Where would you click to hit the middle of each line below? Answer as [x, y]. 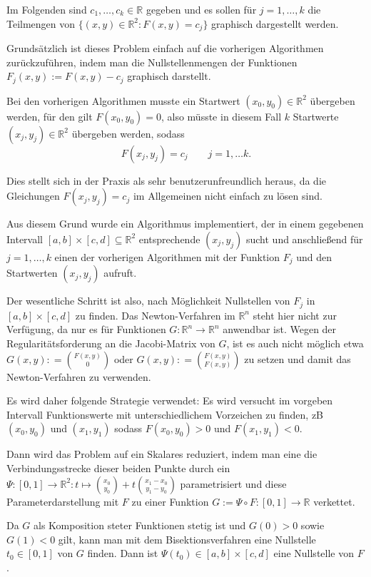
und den [314, 256]
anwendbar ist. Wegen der [280, 329]
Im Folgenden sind [47, 9]
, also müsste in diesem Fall [221, 116]
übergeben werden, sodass [128, 133]
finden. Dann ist [123, 553]
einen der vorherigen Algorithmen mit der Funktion [167, 256]
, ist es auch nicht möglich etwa [295, 343]
